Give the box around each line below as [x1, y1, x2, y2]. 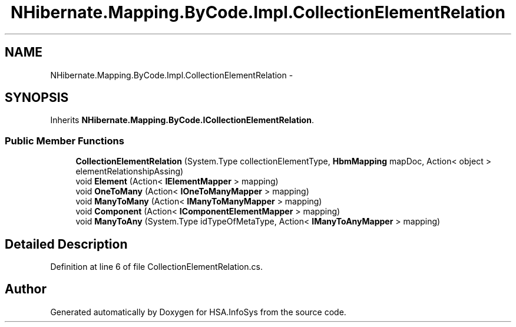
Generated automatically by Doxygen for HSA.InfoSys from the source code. [50, 306, 346, 317]
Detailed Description [5, 236, 128, 252]
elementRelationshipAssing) [75, 166, 184, 177]
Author [5, 282, 47, 297]
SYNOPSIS [5, 90, 69, 105]
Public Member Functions [5, 134, 124, 147]
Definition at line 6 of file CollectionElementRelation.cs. [50, 262, 263, 272]
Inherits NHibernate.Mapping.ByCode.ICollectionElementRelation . [50, 115, 314, 125]
